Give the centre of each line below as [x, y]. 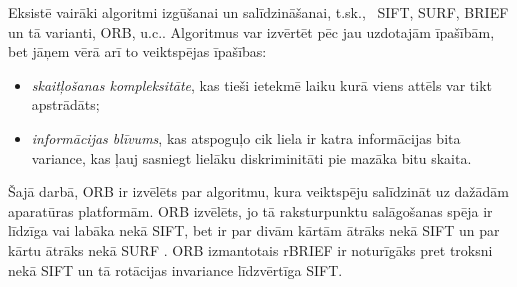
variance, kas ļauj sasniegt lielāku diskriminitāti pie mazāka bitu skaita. [251, 157]
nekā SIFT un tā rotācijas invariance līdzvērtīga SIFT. [175, 269]
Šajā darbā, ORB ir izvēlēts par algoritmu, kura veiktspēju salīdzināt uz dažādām [258, 191]
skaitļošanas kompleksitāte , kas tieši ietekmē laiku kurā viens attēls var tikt [262, 84]
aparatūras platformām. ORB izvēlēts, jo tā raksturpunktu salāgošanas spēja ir [250, 210]
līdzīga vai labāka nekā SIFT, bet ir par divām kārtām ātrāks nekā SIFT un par [254, 230]
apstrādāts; [65, 104]
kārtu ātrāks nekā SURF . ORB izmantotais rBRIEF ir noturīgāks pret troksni [250, 249]
